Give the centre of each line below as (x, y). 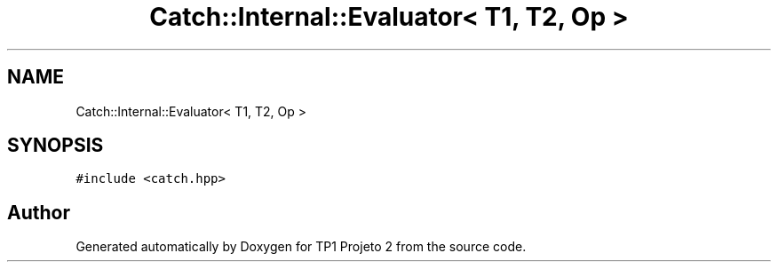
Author (39, 212)
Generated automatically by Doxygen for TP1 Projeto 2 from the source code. (301, 247)
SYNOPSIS (56, 146)
